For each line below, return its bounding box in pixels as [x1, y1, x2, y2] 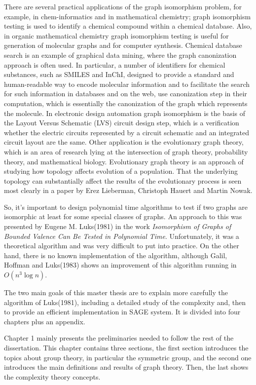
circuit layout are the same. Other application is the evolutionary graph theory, [4, 137, 244, 147]
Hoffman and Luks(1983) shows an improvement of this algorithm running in [4, 260, 237, 270]
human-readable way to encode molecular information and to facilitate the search [4, 78, 250, 89]
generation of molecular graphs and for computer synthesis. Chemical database [4, 40, 242, 50]
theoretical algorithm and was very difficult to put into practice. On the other [4, 240, 239, 251]
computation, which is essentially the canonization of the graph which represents [4, 98, 248, 108]
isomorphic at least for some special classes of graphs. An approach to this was [4, 211, 242, 222]
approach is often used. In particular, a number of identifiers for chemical [4, 59, 225, 70]
